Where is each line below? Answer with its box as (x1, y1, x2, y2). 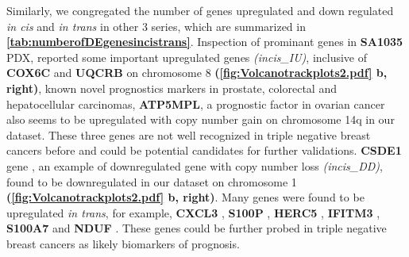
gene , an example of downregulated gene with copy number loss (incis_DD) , (6, 157, 383, 174)
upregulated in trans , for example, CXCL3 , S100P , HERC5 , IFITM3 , (6, 204, 380, 221)
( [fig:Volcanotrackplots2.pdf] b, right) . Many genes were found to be (6, 189, 365, 205)
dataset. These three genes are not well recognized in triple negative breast (6, 126, 371, 143)
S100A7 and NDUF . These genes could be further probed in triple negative (6, 220, 387, 236)
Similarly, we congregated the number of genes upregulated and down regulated (6, 2, 394, 18)
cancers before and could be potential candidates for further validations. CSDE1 (6, 142, 402, 159)
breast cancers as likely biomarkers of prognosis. (6, 235, 240, 251)
